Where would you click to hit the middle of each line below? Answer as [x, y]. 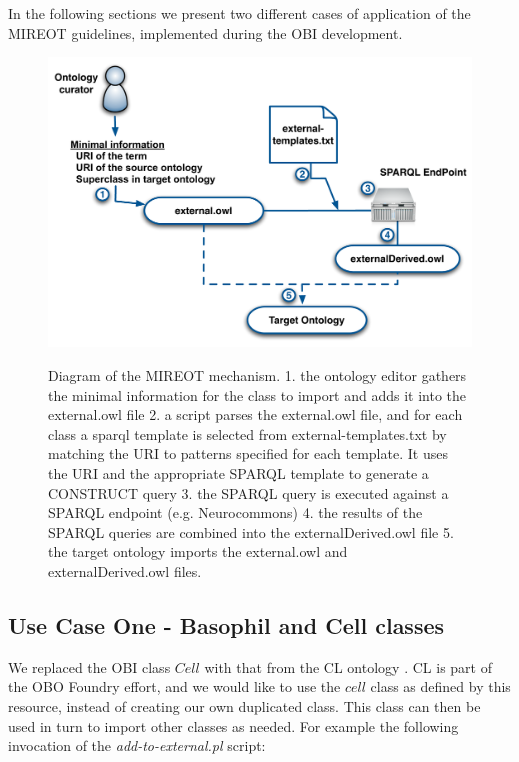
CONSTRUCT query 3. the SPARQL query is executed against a [248, 492]
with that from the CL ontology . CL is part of [348, 666]
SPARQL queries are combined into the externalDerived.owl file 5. [251, 531]
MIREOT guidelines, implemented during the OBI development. [205, 32]
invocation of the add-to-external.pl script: [137, 745]
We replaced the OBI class [89, 666]
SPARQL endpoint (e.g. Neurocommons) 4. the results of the [235, 512]
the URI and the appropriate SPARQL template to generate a [238, 473]
